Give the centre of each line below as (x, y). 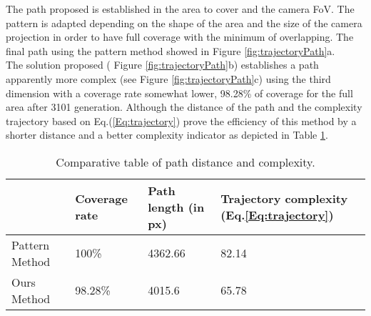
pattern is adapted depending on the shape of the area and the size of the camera (184, 23)
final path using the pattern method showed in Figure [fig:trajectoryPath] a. (171, 50)
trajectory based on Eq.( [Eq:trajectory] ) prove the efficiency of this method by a (181, 120)
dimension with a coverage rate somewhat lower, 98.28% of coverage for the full (179, 93)
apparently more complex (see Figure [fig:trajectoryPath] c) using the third (168, 78)
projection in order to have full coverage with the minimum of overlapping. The (180, 37)
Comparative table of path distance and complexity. (185, 162)
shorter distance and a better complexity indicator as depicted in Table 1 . (167, 135)
